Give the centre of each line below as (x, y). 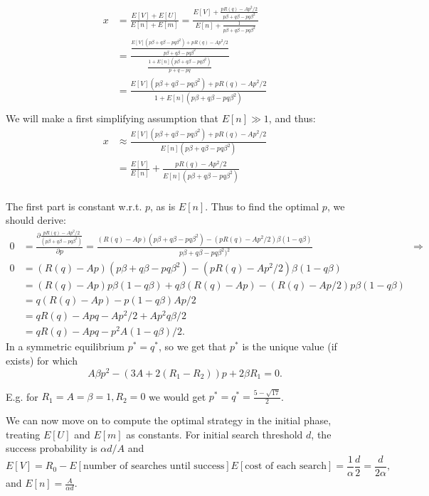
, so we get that (192, 346)
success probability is (52, 448)
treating (23, 434)
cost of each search (286, 467)
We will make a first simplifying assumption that (112, 118)
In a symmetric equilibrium (65, 346)
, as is (163, 206)
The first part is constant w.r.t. (74, 206)
